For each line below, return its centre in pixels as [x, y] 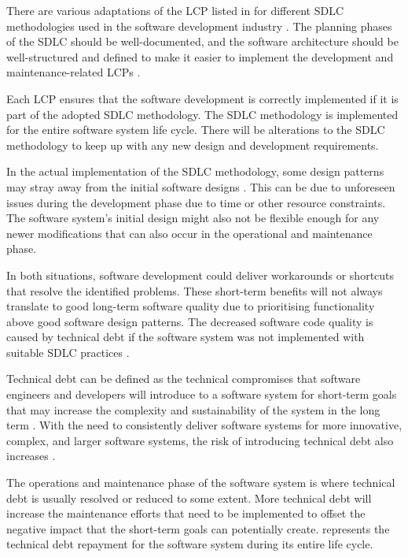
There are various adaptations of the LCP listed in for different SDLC [175, 10]
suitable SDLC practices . [68, 352]
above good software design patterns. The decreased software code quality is [190, 321]
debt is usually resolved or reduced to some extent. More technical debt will [189, 498]
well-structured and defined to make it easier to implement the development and [200, 56]
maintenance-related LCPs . [74, 72]
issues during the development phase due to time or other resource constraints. [196, 202]
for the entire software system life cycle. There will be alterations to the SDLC [196, 130]
